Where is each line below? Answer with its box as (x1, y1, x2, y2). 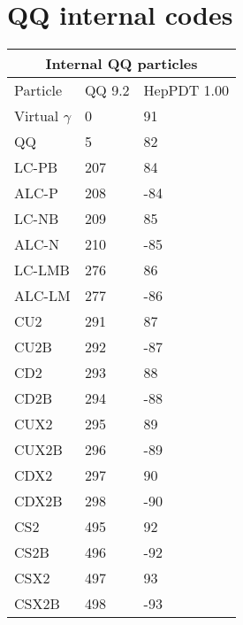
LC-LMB (14, 259, 70, 281)
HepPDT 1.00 (143, 80, 230, 101)
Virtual (14, 105, 59, 127)
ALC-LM (14, 285, 71, 306)
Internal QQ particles (45, 53, 198, 74)
